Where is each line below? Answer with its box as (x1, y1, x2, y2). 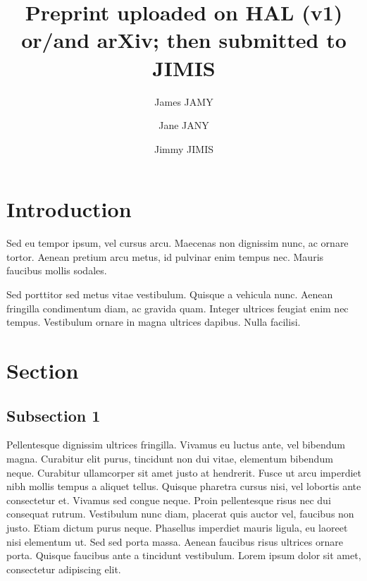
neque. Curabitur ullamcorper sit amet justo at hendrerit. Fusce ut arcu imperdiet (6, 465, 361, 479)
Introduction (6, 195, 132, 224)
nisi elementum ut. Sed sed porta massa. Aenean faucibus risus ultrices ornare (6, 534, 343, 549)
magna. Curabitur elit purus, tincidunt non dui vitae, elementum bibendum (6, 451, 333, 465)
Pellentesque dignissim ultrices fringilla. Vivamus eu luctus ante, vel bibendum (6, 437, 346, 452)
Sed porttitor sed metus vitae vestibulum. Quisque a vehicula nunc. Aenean (6, 287, 333, 301)
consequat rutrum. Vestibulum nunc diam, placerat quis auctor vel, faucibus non (6, 506, 354, 521)
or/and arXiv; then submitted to (21, 25, 347, 54)
